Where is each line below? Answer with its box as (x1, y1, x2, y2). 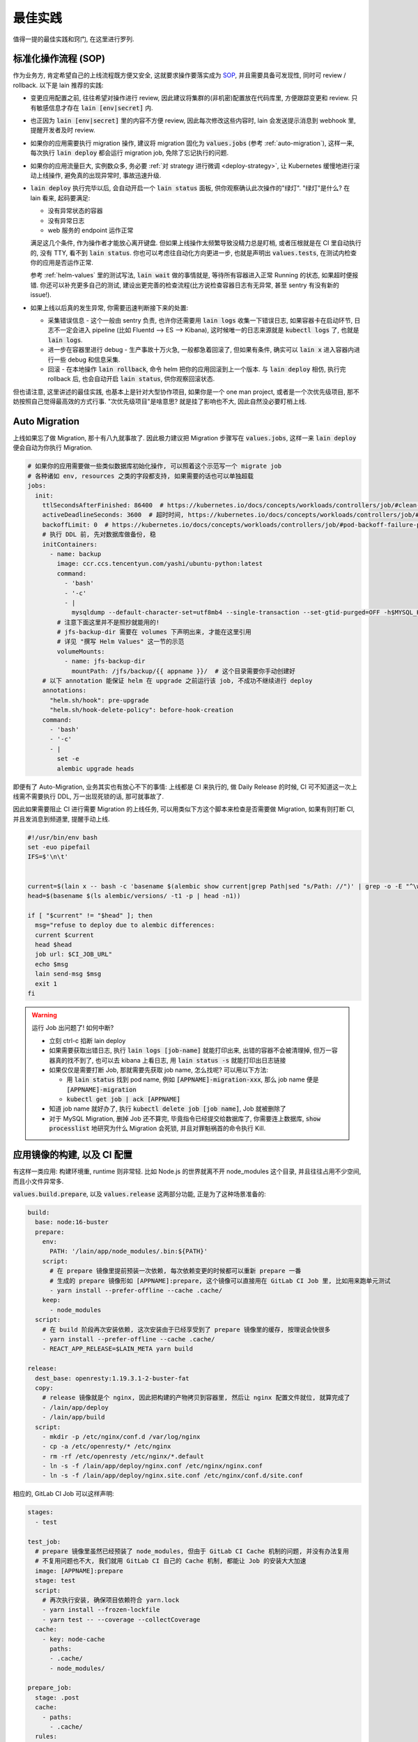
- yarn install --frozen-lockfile (42, 1606, 160, 1614)
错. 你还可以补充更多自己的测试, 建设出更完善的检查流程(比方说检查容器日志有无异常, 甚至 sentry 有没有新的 (30, 281, 339, 289)
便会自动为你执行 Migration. (13, 443, 93, 452)
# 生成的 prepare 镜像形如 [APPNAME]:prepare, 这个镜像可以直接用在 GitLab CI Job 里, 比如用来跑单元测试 (49, 1277, 391, 1285)
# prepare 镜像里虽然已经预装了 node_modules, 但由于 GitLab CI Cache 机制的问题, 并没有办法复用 (35, 1547, 350, 1555)
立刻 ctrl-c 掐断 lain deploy (49, 1036, 126, 1045)
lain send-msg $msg (35, 970, 102, 978)
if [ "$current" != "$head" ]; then (27, 911, 153, 919)
